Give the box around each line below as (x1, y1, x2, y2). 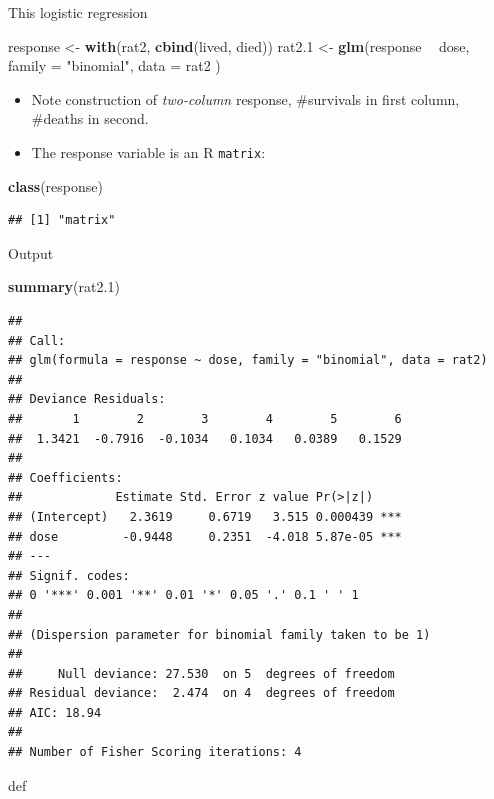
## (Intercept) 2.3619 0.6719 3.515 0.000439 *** (8, 509, 402, 524)
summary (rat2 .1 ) (8, 276, 120, 297)
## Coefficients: (8, 470, 123, 485)
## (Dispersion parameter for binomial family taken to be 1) (8, 627, 431, 642)
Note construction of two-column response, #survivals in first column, (31, 88, 460, 109)
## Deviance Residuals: (8, 392, 166, 407)
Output (8, 242, 54, 263)
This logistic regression (8, 2, 148, 22)
